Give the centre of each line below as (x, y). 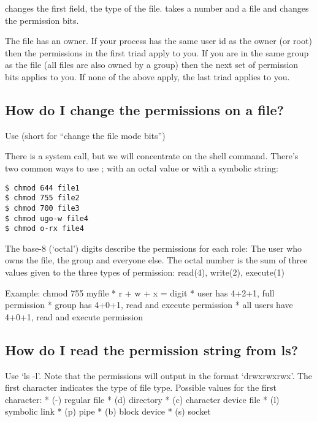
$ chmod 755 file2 (42, 198)
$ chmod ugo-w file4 (47, 218)
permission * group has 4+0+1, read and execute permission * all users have (149, 305)
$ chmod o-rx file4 (44, 229)
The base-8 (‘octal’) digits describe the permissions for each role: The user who (154, 248)
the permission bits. (42, 20)
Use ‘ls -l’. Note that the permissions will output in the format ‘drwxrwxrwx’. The (159, 375)
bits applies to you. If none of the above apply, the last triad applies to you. (147, 76)
